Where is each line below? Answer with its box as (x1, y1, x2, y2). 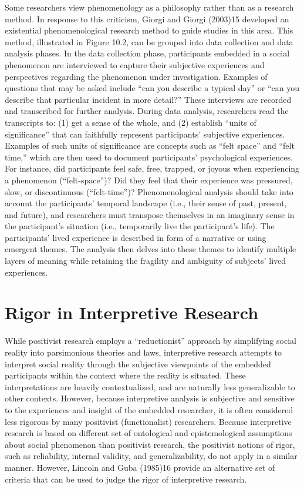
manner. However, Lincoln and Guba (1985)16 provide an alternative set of (5, 461, 275, 473)
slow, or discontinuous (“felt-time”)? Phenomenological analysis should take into (5, 185, 293, 197)
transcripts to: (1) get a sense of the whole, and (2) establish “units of (5, 116, 256, 128)
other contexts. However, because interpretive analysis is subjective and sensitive (5, 392, 295, 404)
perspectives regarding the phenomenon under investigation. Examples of (5, 70, 268, 82)
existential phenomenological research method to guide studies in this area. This (5, 24, 293, 36)
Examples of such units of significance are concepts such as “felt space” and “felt (5, 139, 295, 152)
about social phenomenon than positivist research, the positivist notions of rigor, (5, 438, 295, 450)
